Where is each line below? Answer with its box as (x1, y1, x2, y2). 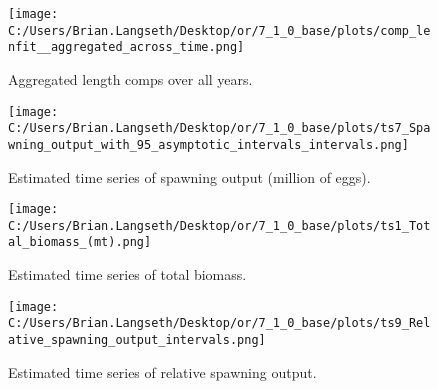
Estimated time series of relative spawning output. (8, 361, 317, 382)
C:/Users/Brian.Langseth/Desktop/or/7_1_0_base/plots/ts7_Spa (8, 121, 431, 136)
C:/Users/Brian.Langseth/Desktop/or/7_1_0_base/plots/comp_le (8, 23, 431, 38)
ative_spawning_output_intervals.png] (8, 333, 266, 347)
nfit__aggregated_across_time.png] (8, 40, 245, 55)
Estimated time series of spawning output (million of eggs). (8, 166, 371, 187)
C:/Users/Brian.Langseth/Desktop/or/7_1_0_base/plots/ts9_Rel (8, 316, 431, 331)
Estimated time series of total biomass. (8, 264, 247, 285)
